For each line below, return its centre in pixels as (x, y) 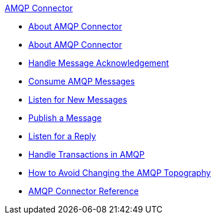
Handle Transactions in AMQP (87, 154)
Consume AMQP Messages (82, 81)
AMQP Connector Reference (84, 191)
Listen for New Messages (78, 99)
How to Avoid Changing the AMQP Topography (120, 173)
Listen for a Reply (62, 136)
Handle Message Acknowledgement (99, 63)
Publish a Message (65, 118)
